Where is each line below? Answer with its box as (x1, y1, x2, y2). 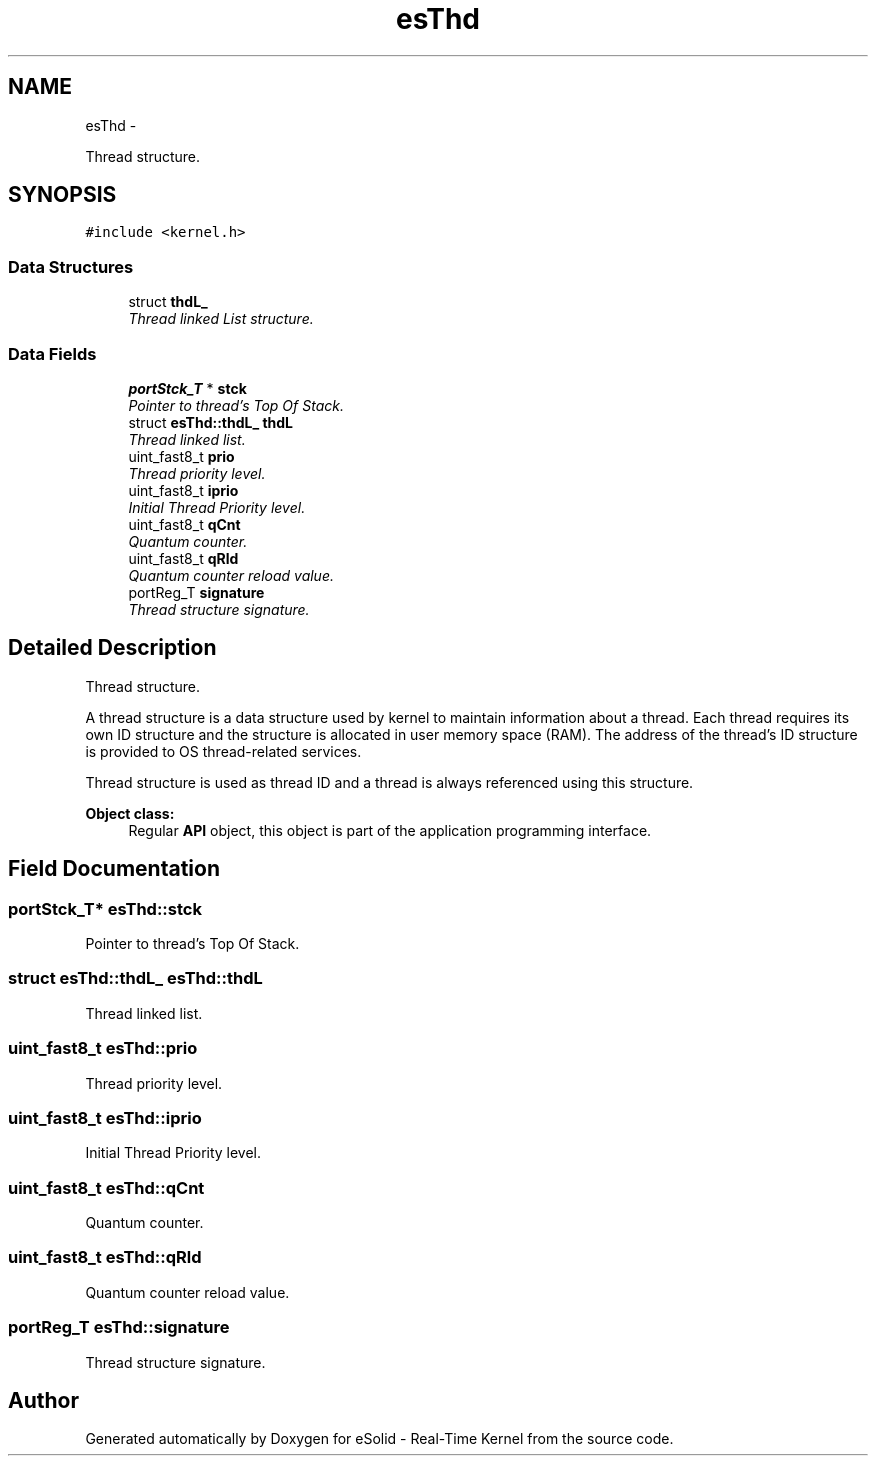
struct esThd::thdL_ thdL (128, 413, 294, 431)
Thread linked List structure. (128, 310, 314, 328)
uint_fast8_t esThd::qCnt (8, 1177, 205, 1198)
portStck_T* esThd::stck (8, 898, 202, 919)
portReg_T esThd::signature (8, 1317, 230, 1338)
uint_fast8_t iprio (128, 481, 239, 499)
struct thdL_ (128, 293, 208, 311)
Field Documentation (8, 856, 220, 882)
